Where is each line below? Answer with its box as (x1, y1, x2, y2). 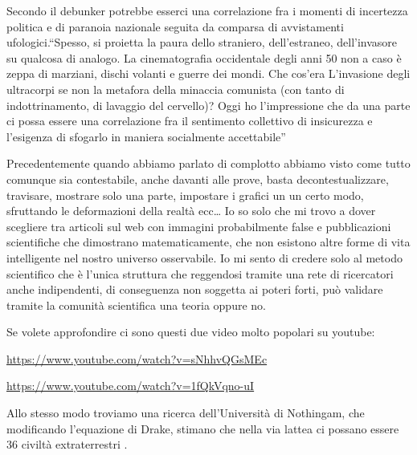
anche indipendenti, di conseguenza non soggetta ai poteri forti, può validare (6, 281, 383, 298)
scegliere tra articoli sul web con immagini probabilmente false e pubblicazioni (6, 217, 391, 234)
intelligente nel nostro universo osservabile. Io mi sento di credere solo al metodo (6, 249, 403, 266)
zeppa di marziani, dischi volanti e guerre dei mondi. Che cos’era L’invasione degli (6, 65, 411, 82)
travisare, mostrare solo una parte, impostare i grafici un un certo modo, (6, 186, 364, 203)
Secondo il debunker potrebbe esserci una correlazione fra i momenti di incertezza (6, 2, 408, 18)
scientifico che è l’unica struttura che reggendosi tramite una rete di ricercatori (6, 265, 394, 282)
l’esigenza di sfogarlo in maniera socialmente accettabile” (6, 128, 286, 144)
